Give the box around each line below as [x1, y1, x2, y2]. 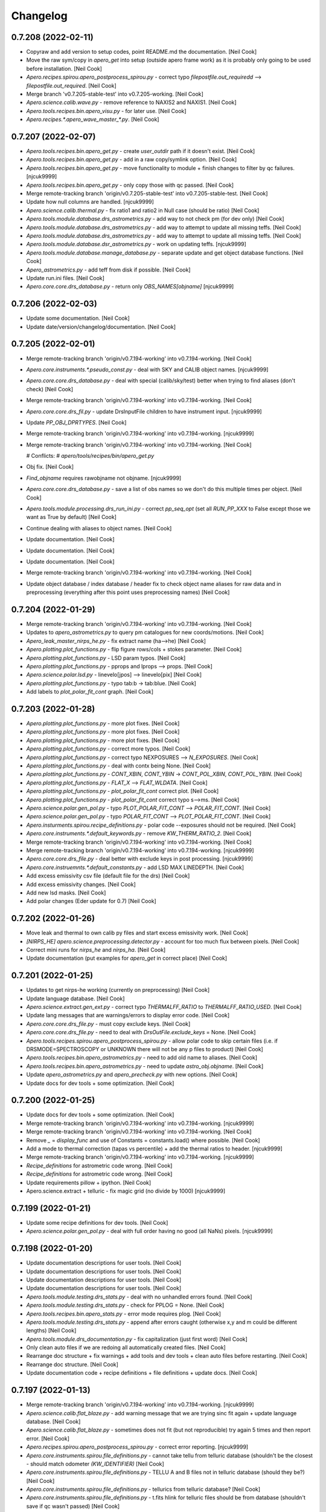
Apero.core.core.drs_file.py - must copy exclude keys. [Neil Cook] [26, 1020, 191, 1028]
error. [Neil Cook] [26, 1435, 69, 1442]
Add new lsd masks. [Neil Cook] [26, 889, 106, 896]
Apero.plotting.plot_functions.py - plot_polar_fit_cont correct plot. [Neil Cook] [26, 787, 219, 795]
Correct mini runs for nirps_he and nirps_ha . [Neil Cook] [26, 946, 166, 953]
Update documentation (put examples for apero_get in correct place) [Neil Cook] [26, 954, 228, 962]
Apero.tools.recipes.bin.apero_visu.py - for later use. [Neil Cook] [26, 107, 187, 114]
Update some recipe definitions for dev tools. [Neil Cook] [26, 1219, 168, 1226]
